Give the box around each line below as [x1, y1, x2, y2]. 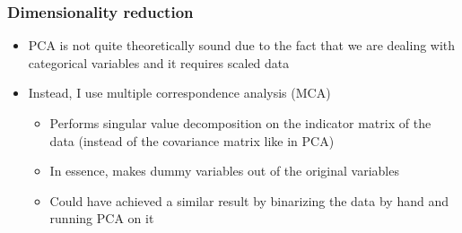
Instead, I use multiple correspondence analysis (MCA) [28, 83, 331, 102]
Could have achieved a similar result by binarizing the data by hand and [49, 191, 449, 210]
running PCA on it [49, 209, 154, 228]
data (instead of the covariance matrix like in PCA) [49, 131, 335, 150]
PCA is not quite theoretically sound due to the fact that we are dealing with [28, 36, 456, 55]
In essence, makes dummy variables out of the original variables [49, 161, 399, 180]
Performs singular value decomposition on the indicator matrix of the [49, 114, 431, 132]
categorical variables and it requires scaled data [28, 53, 290, 72]
